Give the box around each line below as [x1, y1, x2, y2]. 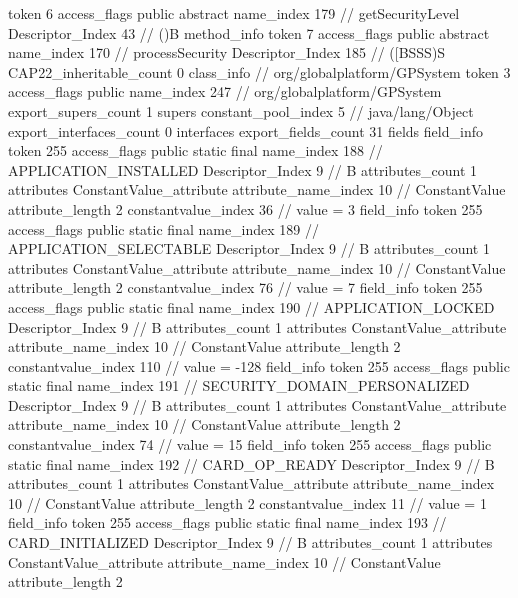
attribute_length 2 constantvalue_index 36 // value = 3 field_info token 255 [8, 198, 483, 219]
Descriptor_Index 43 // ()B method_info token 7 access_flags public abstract [8, 22, 490, 43]
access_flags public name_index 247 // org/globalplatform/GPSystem [8, 81, 442, 102]
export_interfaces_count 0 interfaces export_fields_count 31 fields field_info [8, 120, 483, 141]
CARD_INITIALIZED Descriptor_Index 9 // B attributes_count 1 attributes [8, 532, 493, 553]
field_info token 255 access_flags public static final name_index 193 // [8, 512, 447, 533]
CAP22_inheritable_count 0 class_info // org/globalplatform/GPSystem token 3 [8, 61, 511, 82]
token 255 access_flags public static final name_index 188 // [8, 140, 383, 161]
